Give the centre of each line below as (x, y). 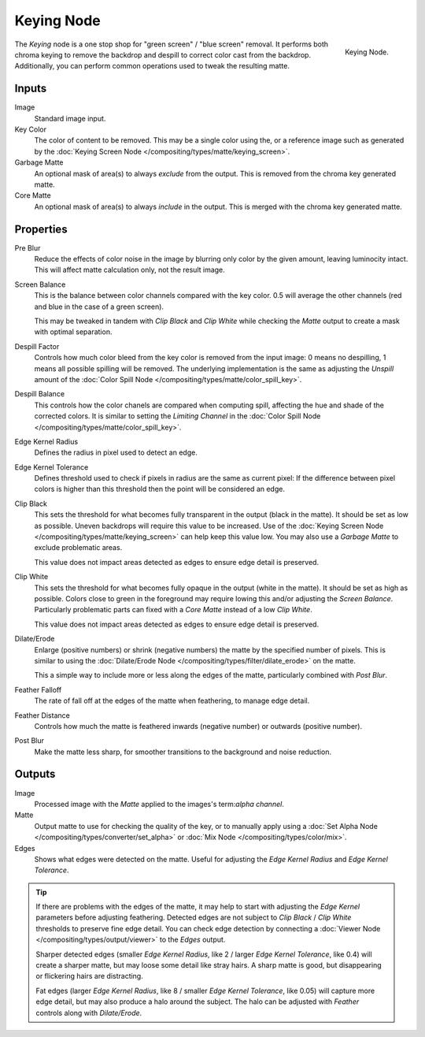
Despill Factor (37, 346)
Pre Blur (28, 247)
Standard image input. (70, 118)
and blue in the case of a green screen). (99, 307)
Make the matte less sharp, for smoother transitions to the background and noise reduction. (183, 752)
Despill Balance (40, 394)
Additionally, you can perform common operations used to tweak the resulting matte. (152, 66)
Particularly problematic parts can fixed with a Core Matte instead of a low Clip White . (173, 610)
